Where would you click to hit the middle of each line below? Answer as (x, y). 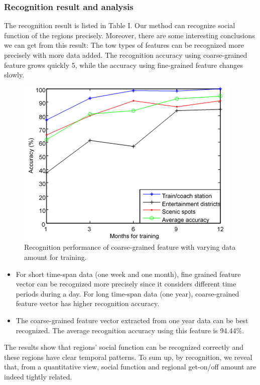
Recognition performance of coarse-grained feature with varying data (130, 247)
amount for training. (55, 257)
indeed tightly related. (38, 376)
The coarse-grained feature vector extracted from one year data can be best (132, 320)
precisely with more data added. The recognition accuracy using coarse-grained (126, 55)
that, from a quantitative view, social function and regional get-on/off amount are (130, 367)
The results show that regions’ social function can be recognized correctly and (124, 347)
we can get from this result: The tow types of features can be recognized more (124, 45)
